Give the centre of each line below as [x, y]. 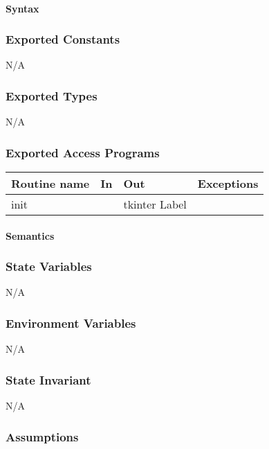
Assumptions [42, 436]
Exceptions [228, 184]
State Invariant [48, 379]
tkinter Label [155, 204]
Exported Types [52, 95]
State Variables [49, 266]
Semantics [30, 235]
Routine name [50, 184]
